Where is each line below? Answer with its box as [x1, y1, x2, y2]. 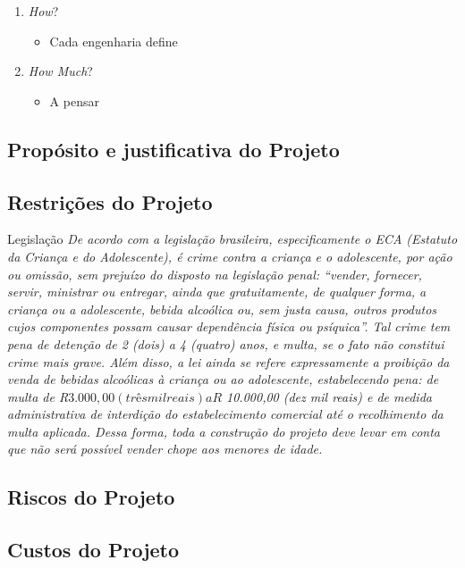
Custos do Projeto [7, 536, 180, 564]
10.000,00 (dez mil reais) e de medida [226, 387, 432, 405]
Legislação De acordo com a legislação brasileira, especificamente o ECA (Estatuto [7, 230, 458, 248]
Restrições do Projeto [7, 188, 213, 215]
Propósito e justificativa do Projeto [7, 135, 340, 163]
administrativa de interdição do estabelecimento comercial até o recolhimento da [7, 405, 444, 423]
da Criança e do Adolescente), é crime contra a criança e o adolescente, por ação [7, 246, 452, 265]
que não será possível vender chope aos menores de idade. [7, 439, 323, 458]
